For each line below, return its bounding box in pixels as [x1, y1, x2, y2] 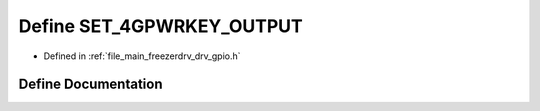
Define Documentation [18, 76, 163, 93]
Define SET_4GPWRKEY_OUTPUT [18, 15, 304, 37]
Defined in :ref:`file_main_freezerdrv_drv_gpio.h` [43, 50, 241, 62]
